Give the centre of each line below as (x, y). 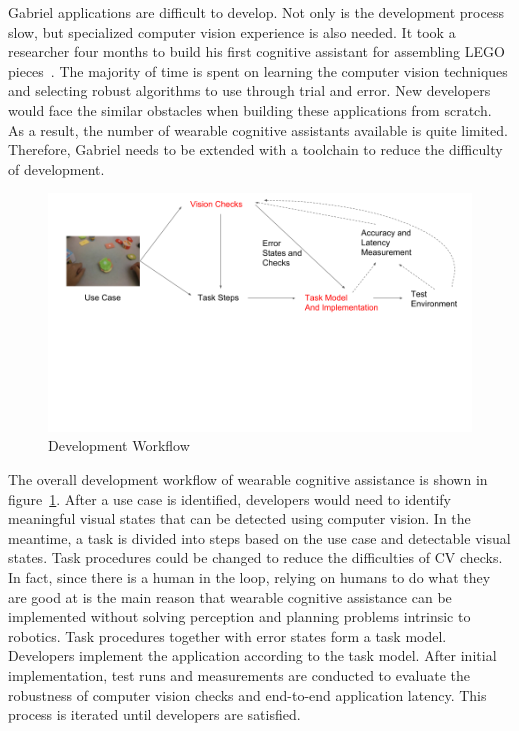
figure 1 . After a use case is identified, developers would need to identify (229, 498)
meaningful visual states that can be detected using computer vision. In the (239, 518)
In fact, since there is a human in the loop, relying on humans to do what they (249, 577)
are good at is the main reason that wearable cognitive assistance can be (230, 596)
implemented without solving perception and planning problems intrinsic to (239, 616)
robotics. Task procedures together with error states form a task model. (227, 635)
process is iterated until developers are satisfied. (154, 714)
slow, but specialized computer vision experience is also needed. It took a (232, 31)
